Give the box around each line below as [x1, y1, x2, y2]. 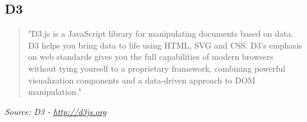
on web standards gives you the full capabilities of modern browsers [28, 50, 273, 63]
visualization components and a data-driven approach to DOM [28, 73, 256, 86]
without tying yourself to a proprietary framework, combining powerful [28, 62, 286, 74]
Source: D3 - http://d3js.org [5, 105, 106, 117]
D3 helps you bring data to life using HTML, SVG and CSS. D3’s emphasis [28, 38, 302, 51]
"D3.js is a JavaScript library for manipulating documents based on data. [28, 27, 293, 40]
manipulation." [28, 85, 82, 98]
